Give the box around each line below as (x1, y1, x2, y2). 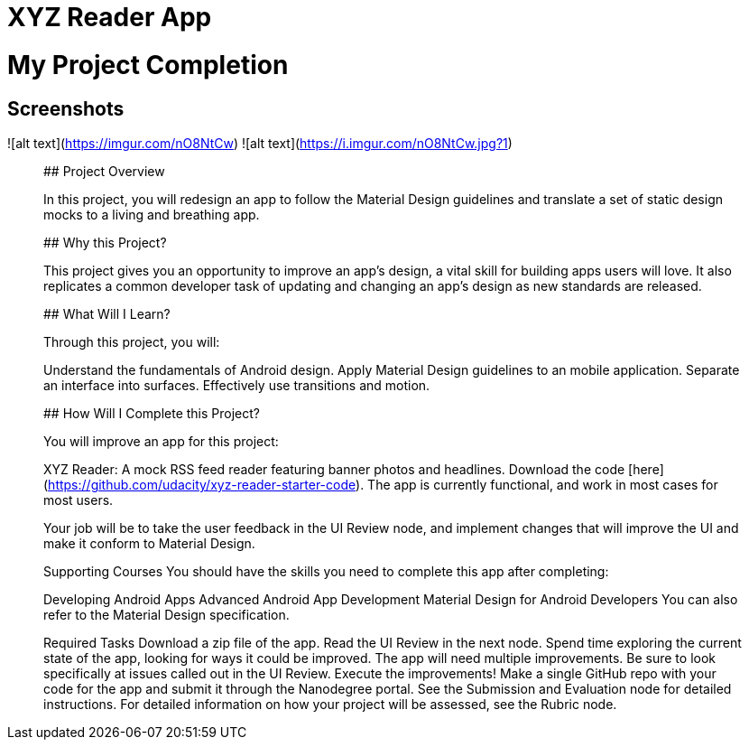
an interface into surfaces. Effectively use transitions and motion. (43, 377, 430, 393)
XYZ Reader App (7, 2, 212, 33)
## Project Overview (43, 163, 165, 179)
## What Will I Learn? (43, 305, 171, 322)
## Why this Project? (43, 234, 167, 250)
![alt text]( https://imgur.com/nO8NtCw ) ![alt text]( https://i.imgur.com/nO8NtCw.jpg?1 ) (7, 135, 513, 151)
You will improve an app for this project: (43, 433, 279, 449)
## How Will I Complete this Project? (43, 405, 261, 421)
